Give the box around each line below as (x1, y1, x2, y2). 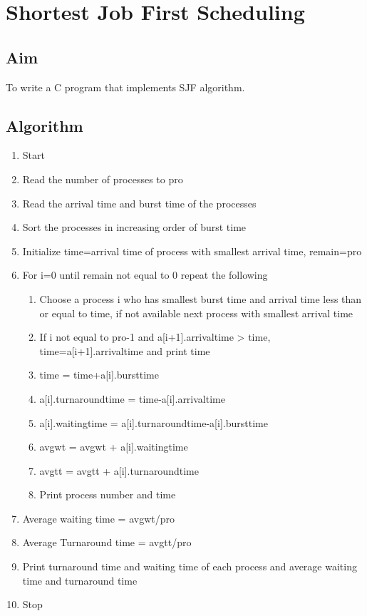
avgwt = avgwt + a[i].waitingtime (39, 439, 188, 454)
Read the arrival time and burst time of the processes (22, 195, 257, 210)
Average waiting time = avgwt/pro (22, 510, 175, 525)
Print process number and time (39, 487, 176, 502)
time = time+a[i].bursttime (39, 367, 159, 382)
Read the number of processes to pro (22, 171, 183, 186)
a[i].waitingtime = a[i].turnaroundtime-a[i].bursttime (39, 415, 268, 430)
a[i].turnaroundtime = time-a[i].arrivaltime (39, 391, 225, 406)
